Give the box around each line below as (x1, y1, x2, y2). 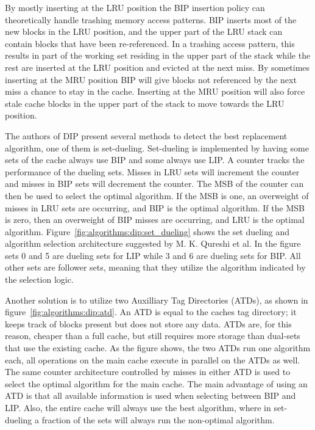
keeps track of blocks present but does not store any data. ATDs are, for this (5, 317, 292, 330)
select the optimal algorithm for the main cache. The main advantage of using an (5, 377, 308, 390)
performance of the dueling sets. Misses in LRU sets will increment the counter (5, 165, 300, 178)
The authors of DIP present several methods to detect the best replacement (5, 129, 288, 142)
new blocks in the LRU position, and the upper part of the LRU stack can (5, 25, 283, 38)
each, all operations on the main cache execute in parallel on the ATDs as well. (5, 353, 300, 366)
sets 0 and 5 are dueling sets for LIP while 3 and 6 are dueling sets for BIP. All (5, 249, 301, 261)
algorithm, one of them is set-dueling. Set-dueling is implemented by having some (5, 141, 309, 154)
